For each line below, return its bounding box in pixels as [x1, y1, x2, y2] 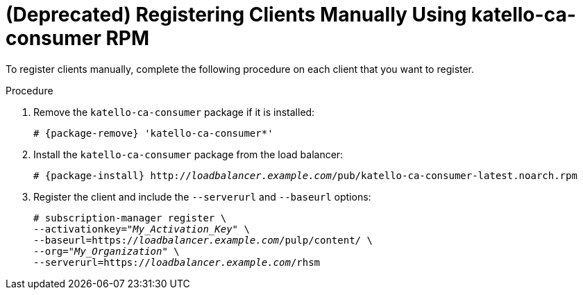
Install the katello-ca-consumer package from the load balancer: [33, 148, 344, 160]
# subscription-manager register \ [33, 212, 227, 224]
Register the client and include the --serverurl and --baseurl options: [33, 190, 371, 203]
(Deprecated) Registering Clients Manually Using [6, 3, 467, 26]
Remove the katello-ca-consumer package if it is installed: [33, 106, 315, 118]
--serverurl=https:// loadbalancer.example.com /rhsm [33, 256, 321, 268]
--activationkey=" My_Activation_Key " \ [33, 223, 250, 235]
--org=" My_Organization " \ [33, 245, 180, 257]
